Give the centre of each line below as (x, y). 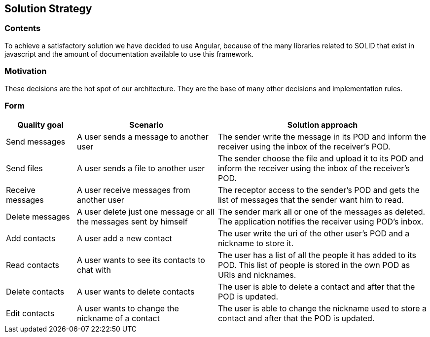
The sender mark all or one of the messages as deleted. (322, 212)
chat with (94, 270)
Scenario (146, 125)
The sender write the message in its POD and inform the (322, 137)
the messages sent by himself (132, 222)
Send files (24, 168)
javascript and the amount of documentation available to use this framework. (129, 54)
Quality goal (40, 125)
